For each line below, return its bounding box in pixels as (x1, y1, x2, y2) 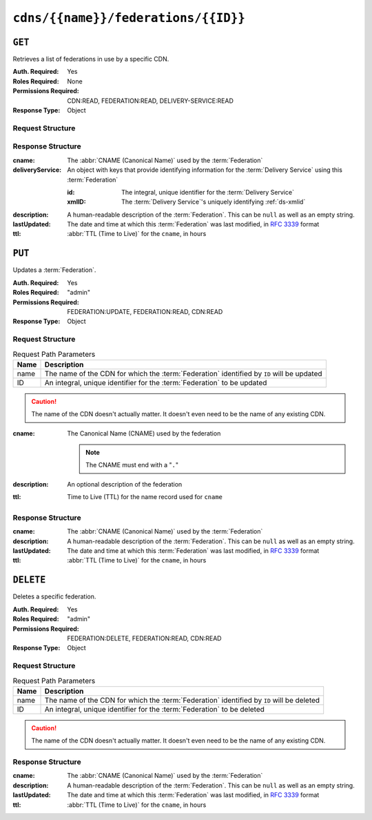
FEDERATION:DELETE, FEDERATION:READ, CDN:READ (67, 634, 222, 642)
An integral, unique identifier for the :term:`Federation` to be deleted (44, 704, 265, 714)
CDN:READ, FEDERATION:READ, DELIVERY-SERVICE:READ (67, 97, 234, 105)
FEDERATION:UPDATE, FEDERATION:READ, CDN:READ (67, 307, 223, 315)
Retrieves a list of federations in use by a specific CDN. (12, 55, 169, 64)
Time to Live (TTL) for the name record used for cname (67, 493, 223, 501)
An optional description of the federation (67, 480, 183, 488)
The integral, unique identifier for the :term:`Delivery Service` (121, 188, 294, 196)
